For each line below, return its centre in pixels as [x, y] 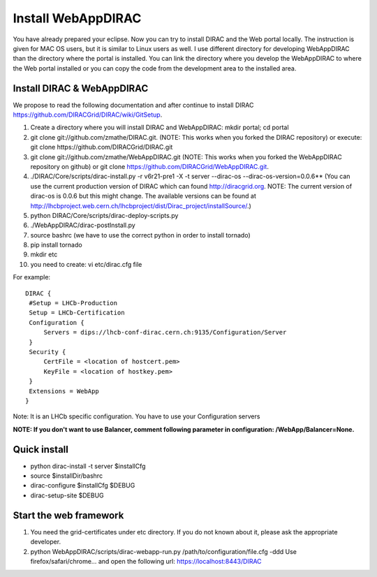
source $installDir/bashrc [67, 476]
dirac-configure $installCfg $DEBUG [83, 485]
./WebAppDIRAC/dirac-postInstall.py [83, 225]
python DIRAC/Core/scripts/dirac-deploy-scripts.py [104, 215]
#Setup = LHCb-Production [73, 303]
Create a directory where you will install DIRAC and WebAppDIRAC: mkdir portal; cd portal [160, 127]
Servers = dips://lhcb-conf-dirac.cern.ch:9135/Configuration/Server [165, 333]
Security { [47, 352]
